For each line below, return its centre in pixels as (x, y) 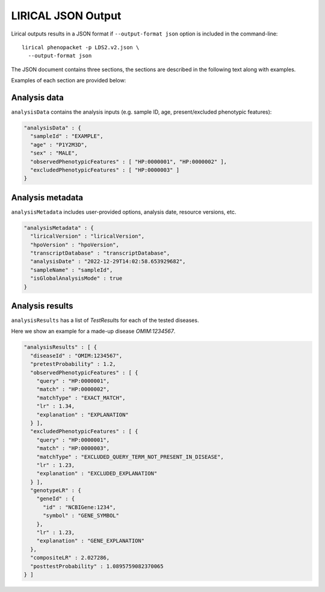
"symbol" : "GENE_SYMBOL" (81, 516)
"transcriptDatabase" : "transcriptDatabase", (100, 253)
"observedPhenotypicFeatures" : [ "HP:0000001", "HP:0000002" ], (129, 162)
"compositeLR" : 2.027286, (70, 558)
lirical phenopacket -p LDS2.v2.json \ (81, 47)
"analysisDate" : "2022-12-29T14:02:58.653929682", (108, 261)
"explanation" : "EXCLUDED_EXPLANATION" (97, 473)
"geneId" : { (56, 499)
